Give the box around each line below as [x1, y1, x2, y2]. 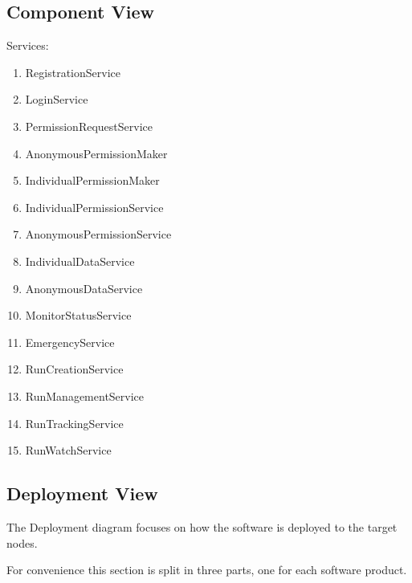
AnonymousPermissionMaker [25, 145, 168, 161]
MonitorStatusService [25, 307, 132, 324]
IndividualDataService [25, 252, 135, 269]
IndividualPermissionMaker [25, 172, 160, 189]
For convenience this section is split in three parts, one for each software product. [6, 561, 407, 578]
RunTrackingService [25, 414, 124, 431]
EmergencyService [25, 333, 115, 350]
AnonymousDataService [25, 279, 143, 296]
